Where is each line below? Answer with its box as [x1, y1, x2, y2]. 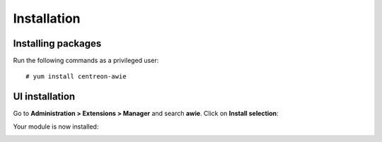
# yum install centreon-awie [25, 73, 127, 81]
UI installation [13, 90, 76, 102]
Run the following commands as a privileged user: [13, 57, 159, 65]
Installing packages [13, 37, 102, 49]
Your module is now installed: [13, 122, 99, 131]
